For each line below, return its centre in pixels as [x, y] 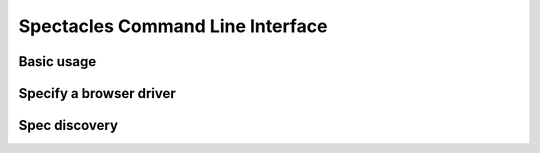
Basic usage [57, 61]
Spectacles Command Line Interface [173, 26]
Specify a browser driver [97, 93]
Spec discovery [68, 125]
